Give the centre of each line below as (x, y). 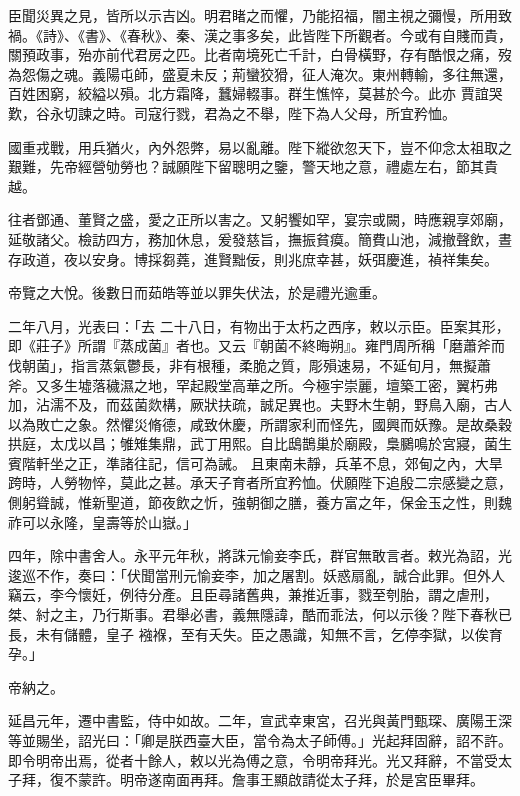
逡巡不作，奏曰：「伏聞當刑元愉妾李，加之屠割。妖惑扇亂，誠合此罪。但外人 (256, 574)
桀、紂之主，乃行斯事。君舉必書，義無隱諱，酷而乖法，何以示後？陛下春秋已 (260, 614)
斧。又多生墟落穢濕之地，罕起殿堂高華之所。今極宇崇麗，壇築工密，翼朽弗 (253, 384)
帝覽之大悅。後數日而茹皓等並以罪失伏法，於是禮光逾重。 (197, 292)
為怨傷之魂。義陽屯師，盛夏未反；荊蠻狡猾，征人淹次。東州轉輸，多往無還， (260, 73)
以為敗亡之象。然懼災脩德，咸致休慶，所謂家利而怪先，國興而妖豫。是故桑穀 (260, 423)
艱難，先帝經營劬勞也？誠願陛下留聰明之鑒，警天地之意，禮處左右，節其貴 (253, 166)
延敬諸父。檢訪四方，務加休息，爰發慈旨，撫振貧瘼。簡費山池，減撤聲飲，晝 (260, 238)
